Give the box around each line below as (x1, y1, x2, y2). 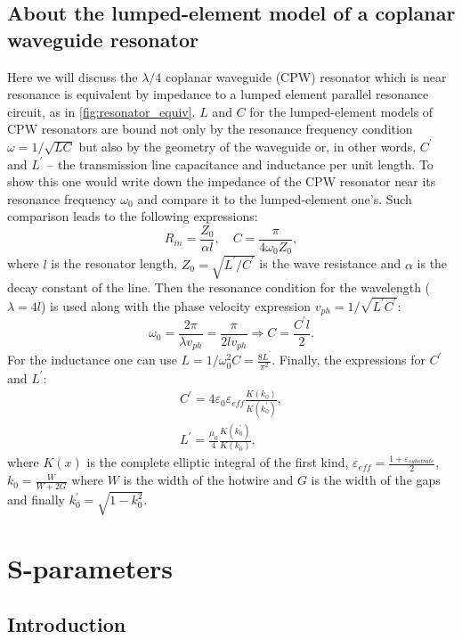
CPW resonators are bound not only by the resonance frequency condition (7, 119, 413, 138)
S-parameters (7, 549, 173, 586)
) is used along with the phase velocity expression (41, 296, 311, 315)
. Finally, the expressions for (272, 350, 426, 369)
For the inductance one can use (7, 350, 177, 369)
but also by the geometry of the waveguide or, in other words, (78, 136, 417, 155)
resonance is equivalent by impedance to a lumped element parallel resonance (7, 85, 429, 103)
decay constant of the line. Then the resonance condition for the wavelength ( (7, 278, 431, 296)
